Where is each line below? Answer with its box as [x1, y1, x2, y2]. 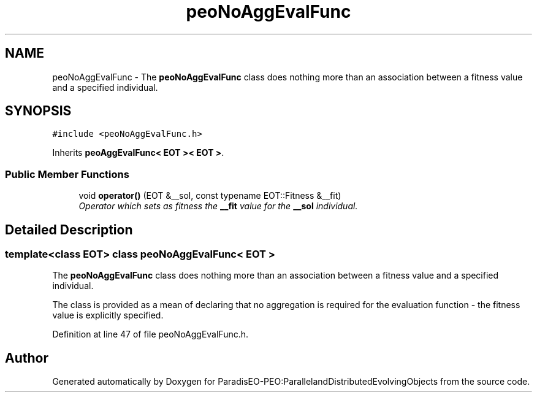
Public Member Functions [5, 168, 129, 180]
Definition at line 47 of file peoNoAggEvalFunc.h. [52, 329, 249, 340]
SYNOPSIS [5, 103, 72, 119]
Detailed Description [5, 222, 133, 237]
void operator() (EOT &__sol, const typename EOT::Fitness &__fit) [78, 190, 341, 201]
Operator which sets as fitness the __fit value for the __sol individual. [78, 201, 358, 212]
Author [5, 350, 48, 366]
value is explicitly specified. [52, 310, 164, 321]
